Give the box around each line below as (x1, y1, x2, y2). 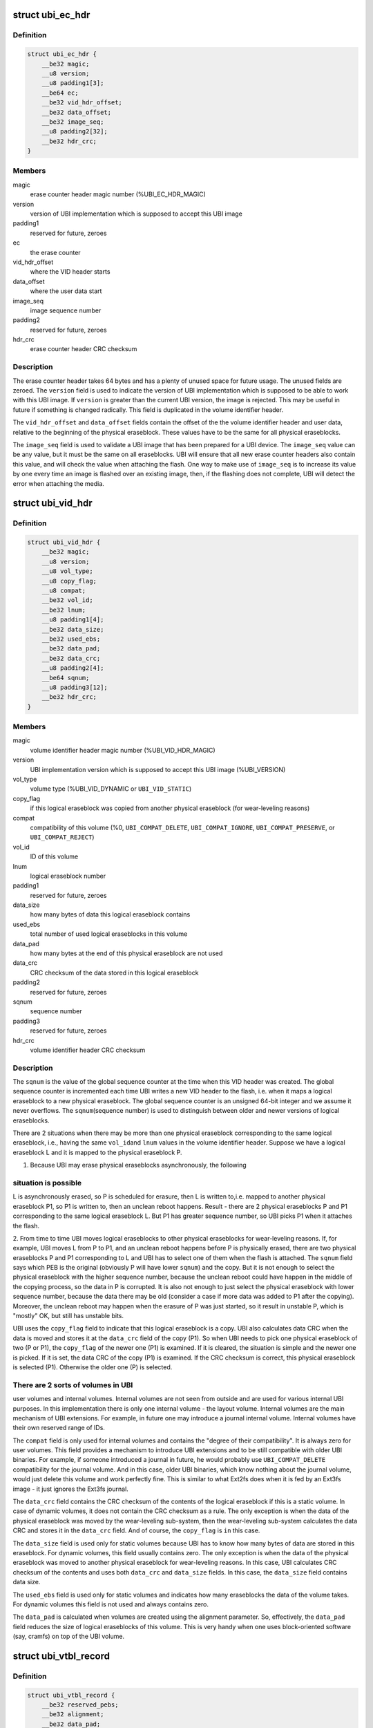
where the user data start (30, 287, 102, 295)
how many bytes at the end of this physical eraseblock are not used (30, 949, 223, 957)
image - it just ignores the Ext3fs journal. (12, 1485, 129, 1493)
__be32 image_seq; (41, 118, 104, 126)
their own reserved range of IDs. (12, 1424, 105, 1432)
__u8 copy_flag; (41, 577, 97, 585)
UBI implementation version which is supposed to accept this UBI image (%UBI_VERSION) (30, 765, 286, 773)
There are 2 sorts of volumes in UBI (12, 1380, 133, 1389)
